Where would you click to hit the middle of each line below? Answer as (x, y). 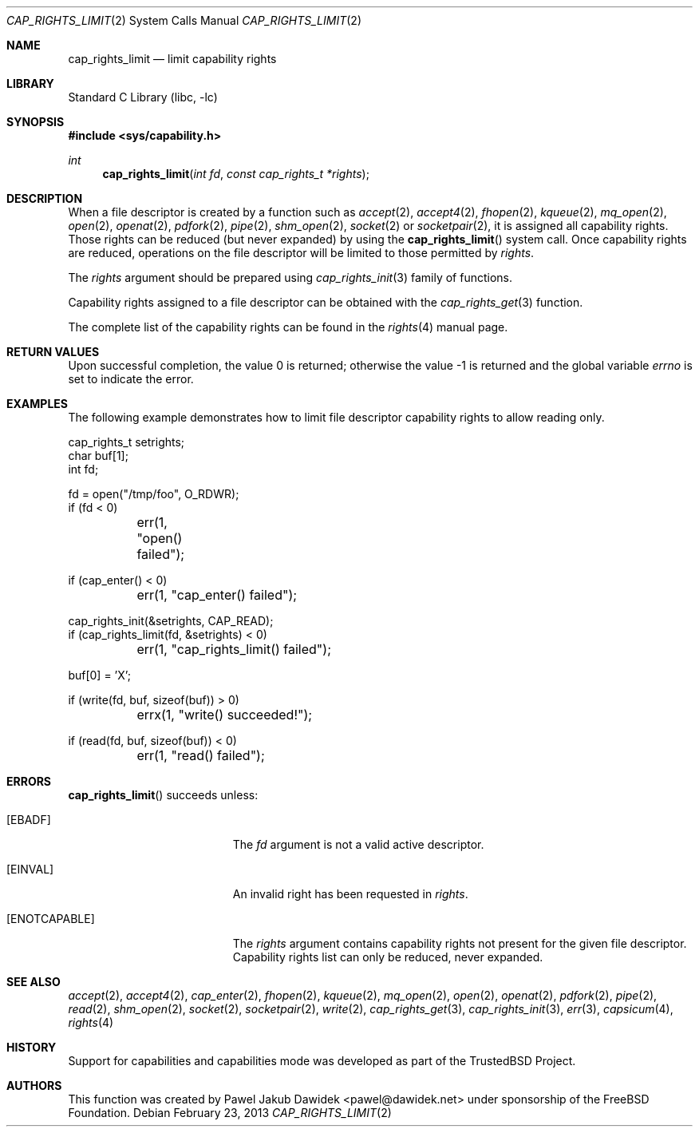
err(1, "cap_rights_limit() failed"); (234, 649)
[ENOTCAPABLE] (51, 919)
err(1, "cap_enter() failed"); (217, 595)
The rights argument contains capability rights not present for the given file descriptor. (460, 943)
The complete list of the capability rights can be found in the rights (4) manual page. (288, 327)
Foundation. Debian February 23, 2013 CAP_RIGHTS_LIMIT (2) (230, 1113)
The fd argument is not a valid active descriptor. (358, 844)
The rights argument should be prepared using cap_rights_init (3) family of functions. (290, 277)
